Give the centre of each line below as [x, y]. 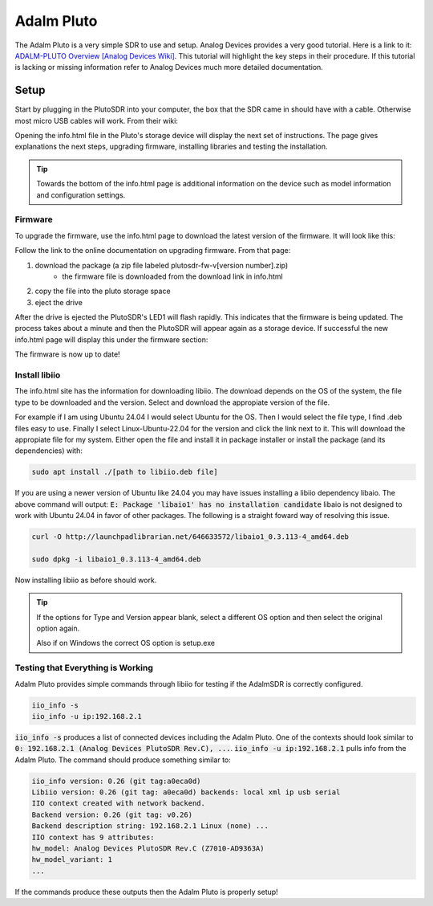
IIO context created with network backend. [119, 804]
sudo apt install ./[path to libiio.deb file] [125, 472]
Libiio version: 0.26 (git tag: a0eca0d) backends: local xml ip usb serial [186, 792]
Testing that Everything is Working [84, 668]
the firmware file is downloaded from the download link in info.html [173, 276]
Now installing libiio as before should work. [86, 580]
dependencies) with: [49, 451]
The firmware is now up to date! [67, 354]
